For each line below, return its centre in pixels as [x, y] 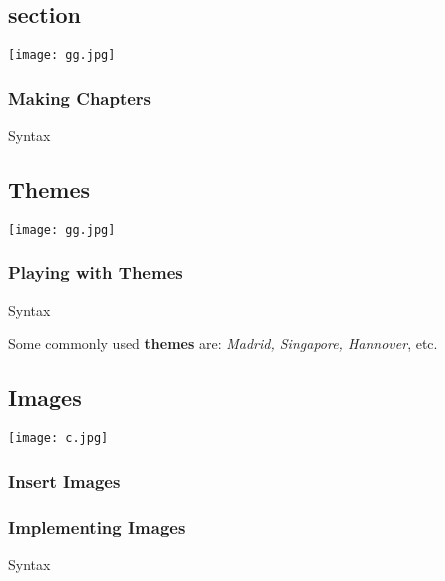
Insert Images [64, 480]
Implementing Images [97, 526]
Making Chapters [80, 97]
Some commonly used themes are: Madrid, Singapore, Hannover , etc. [223, 343]
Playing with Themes [95, 272]
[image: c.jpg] [58, 438]
